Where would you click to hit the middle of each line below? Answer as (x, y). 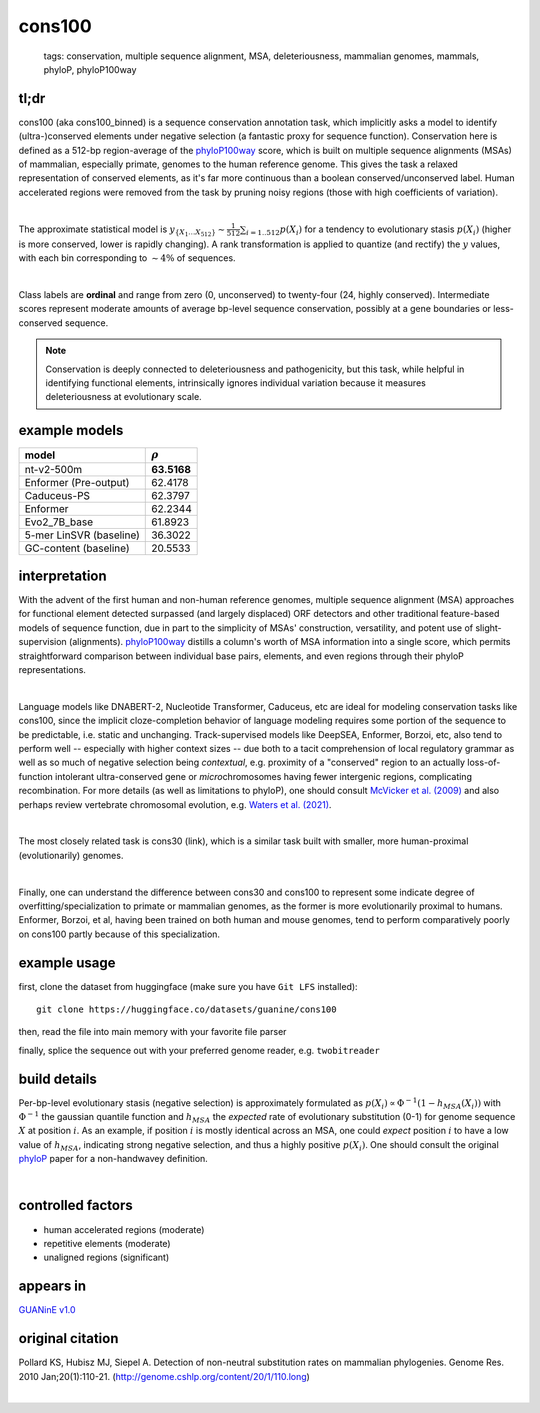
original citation (68, 1338)
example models (71, 430)
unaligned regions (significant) (106, 1257)
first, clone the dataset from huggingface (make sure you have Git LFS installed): (188, 986)
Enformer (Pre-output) (77, 482)
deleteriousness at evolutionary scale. (123, 397)
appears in (52, 1286)
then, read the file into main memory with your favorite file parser (152, 1032)
